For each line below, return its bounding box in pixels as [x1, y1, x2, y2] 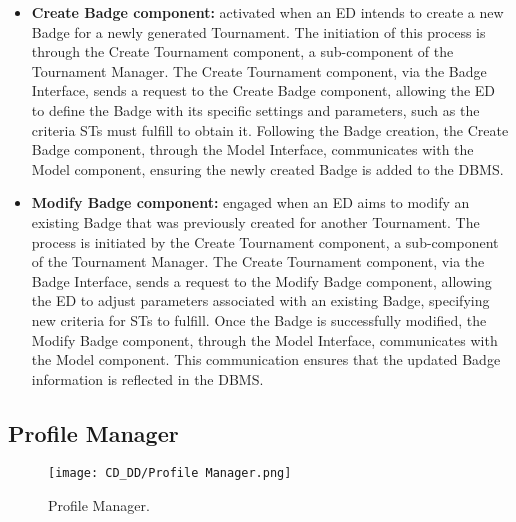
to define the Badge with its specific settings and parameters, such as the [31, 99, 480, 120]
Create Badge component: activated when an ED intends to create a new [31, 2, 504, 22]
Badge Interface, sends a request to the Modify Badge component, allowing [31, 270, 492, 291]
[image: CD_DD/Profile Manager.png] [48, 466, 292, 481]
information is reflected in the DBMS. [31, 368, 264, 389]
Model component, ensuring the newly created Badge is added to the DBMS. [31, 158, 504, 179]
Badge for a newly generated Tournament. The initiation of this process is [31, 21, 486, 42]
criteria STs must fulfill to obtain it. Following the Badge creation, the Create [31, 119, 509, 140]
